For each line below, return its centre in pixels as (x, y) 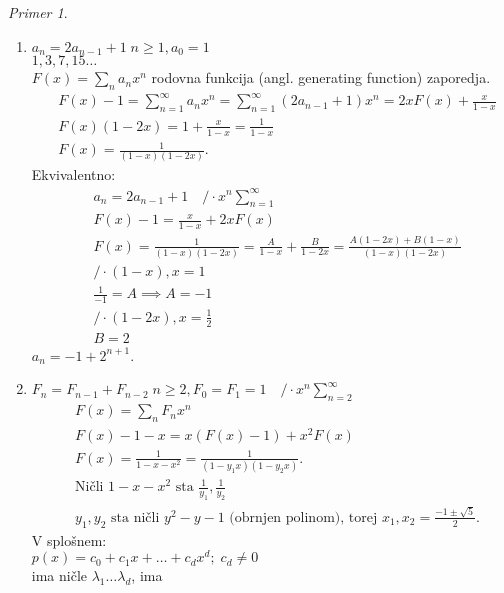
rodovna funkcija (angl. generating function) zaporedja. (321, 77)
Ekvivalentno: (73, 174)
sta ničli (135, 517)
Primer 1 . (38, 12)
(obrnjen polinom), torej (303, 517)
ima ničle (59, 575)
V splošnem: (69, 539)
